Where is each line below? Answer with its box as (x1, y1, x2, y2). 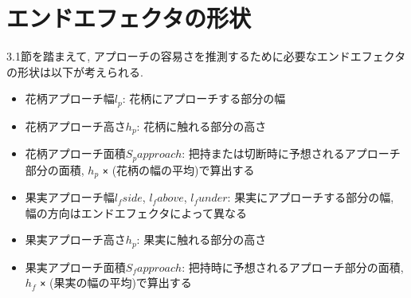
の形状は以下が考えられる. (6, 63, 143, 80)
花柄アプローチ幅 (25, 90, 115, 107)
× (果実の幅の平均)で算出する (40, 274, 192, 291)
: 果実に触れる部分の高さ (136, 231, 267, 248)
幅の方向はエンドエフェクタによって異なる (25, 204, 248, 221)
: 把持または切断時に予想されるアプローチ (182, 145, 401, 162)
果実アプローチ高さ (25, 231, 126, 248)
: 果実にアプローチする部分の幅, (227, 189, 394, 206)
